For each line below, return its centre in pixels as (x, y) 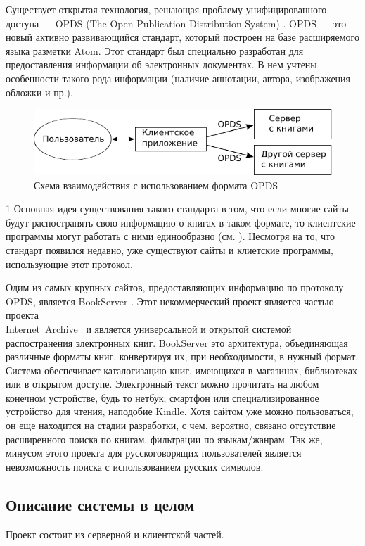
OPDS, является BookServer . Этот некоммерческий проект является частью (170, 301)
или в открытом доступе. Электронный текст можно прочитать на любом (162, 384)
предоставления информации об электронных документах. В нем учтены (161, 64)
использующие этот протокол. (69, 264)
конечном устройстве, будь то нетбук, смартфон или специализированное (162, 397)
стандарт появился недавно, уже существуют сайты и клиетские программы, (169, 249)
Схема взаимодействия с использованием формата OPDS (156, 185)
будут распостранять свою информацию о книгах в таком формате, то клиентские (181, 222)
